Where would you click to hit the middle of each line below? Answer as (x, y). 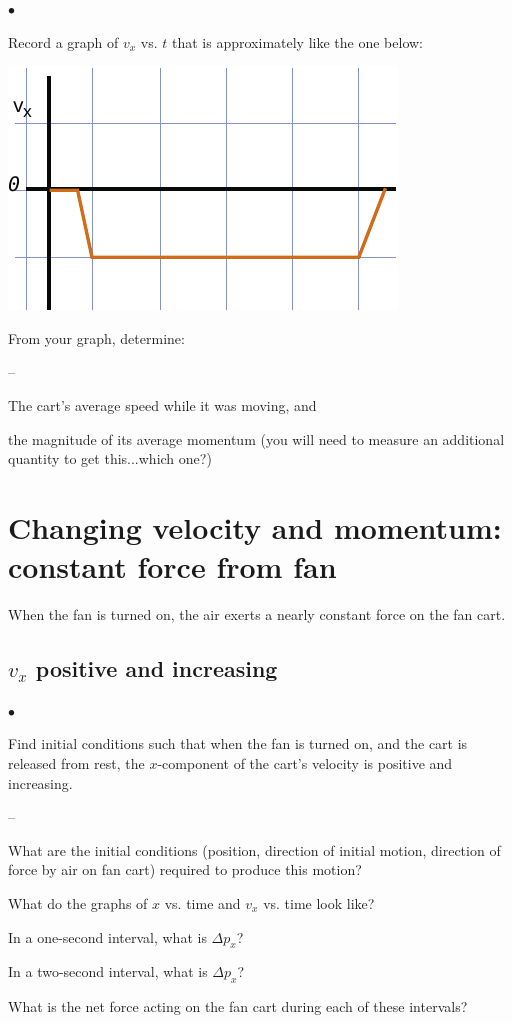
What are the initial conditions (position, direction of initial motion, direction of (254, 849)
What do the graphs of (78, 903)
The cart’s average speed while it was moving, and (162, 404)
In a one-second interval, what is (107, 936)
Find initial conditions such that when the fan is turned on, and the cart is (238, 743)
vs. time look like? (319, 903)
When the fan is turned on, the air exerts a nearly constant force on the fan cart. (257, 614)
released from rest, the (76, 763)
